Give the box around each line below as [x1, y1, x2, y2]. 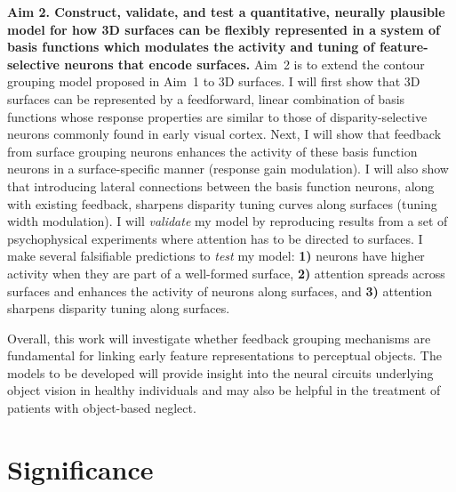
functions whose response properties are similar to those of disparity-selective [7, 107, 428, 125]
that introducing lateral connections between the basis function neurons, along [7, 176, 435, 195]
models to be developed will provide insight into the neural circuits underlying [7, 363, 434, 382]
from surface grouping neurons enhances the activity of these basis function [7, 141, 418, 160]
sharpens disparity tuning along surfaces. [7, 299, 230, 318]
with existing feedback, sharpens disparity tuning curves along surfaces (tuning [7, 194, 437, 213]
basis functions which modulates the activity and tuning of [7, 37, 375, 56]
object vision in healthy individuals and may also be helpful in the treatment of [7, 381, 441, 399]
